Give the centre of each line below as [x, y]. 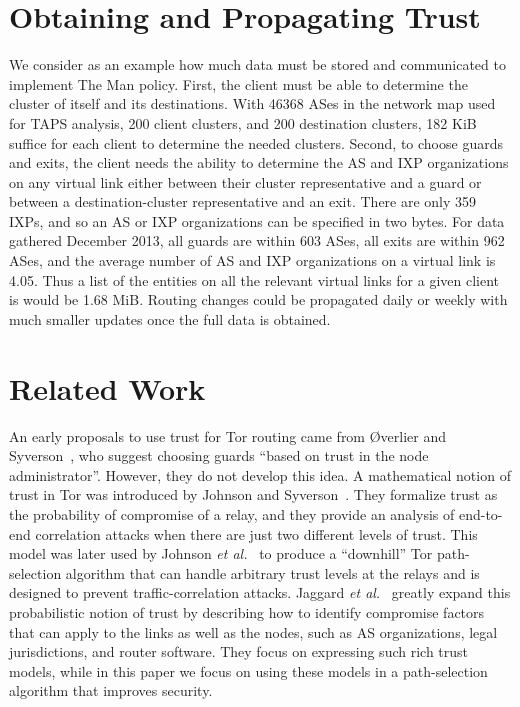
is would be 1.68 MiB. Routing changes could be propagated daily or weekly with [258, 299]
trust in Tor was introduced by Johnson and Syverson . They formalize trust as [253, 494]
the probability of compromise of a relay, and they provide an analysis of [232, 513]
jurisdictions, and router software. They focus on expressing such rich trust [239, 651]
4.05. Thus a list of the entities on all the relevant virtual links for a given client [254, 279]
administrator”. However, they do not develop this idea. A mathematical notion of [260, 474]
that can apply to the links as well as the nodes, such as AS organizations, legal [253, 631]
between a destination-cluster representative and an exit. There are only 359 [243, 201]
